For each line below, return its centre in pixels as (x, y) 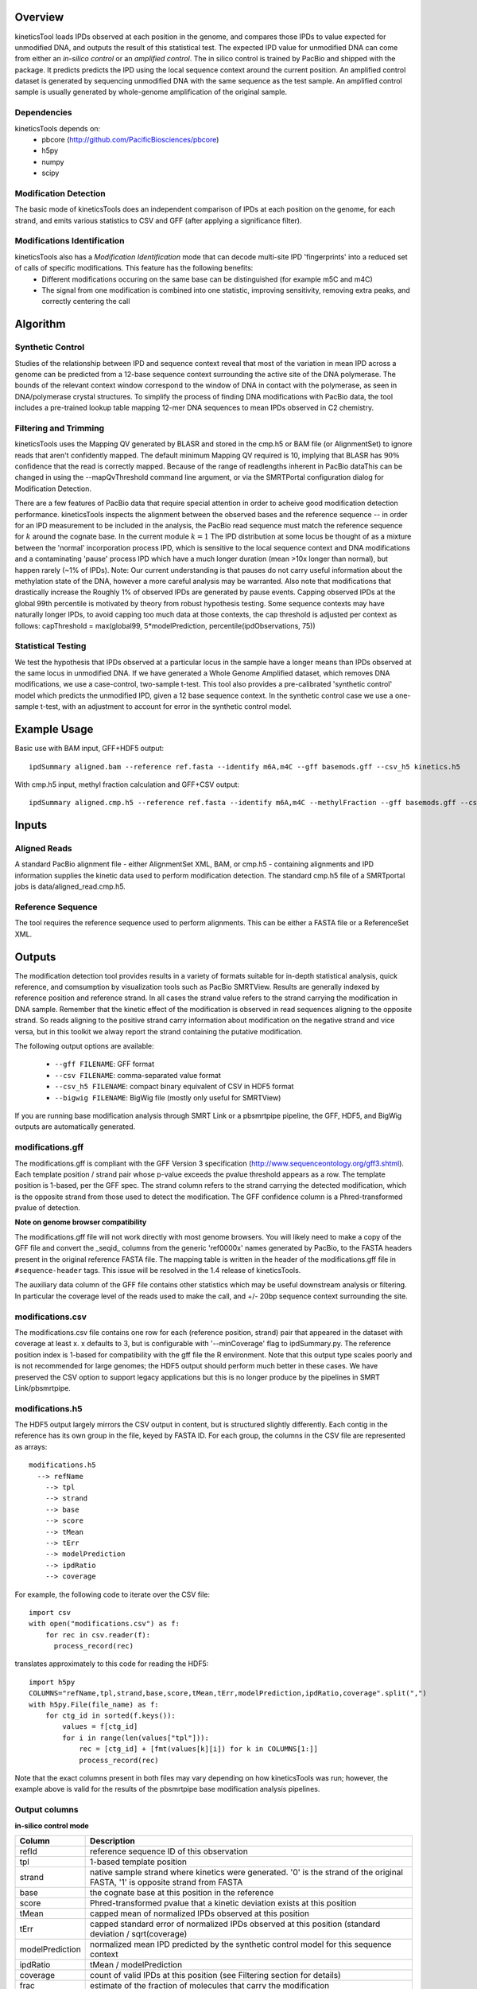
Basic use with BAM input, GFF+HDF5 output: (89, 749)
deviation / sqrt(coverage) (139, 1933)
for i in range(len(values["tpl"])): (136, 1738)
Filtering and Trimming (60, 428)
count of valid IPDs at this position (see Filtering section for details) (215, 1975)
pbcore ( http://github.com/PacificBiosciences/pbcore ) (130, 140)
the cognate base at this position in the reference (182, 1892)
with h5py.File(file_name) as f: (94, 1704)
